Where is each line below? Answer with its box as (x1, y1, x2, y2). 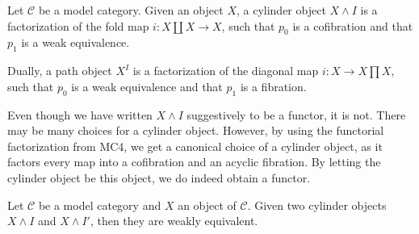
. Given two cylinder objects (247, 196, 387, 213)
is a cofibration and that (292, 17, 413, 34)
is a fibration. (240, 77, 307, 94)
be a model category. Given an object (38, 2, 224, 18)
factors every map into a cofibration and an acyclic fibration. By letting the (7, 153, 381, 170)
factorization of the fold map (7, 17, 149, 34)
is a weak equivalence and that (71, 77, 223, 94)
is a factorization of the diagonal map (132, 62, 319, 79)
